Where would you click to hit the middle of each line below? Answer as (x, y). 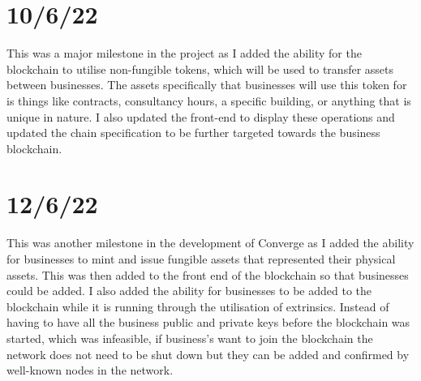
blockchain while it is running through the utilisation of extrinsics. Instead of (198, 306)
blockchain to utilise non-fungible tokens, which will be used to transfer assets (200, 68)
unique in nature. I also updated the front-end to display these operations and (201, 116)
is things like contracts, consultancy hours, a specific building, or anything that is (209, 100)
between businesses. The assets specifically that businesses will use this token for (207, 85)
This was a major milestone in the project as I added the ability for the (184, 53)
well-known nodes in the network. (90, 370)
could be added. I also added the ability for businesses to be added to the (189, 291)
